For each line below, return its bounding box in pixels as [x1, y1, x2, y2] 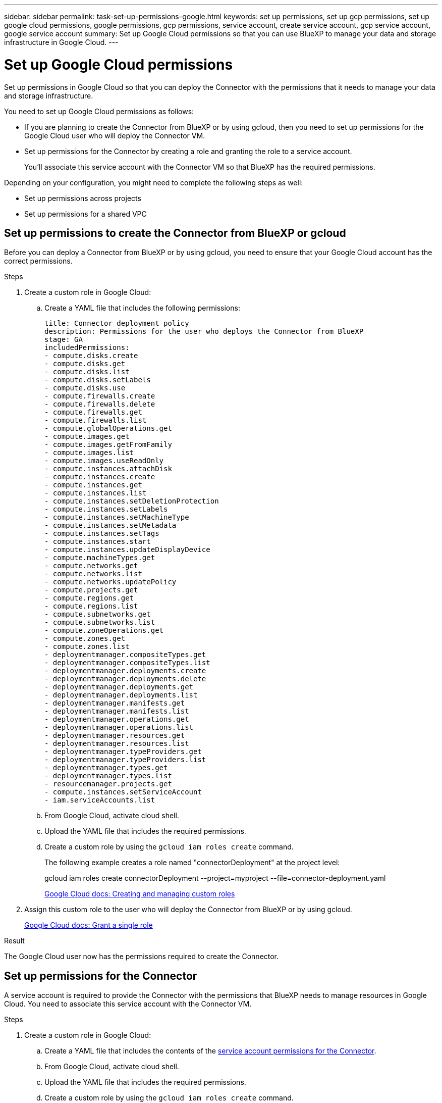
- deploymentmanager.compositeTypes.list [44, 659, 210, 667]
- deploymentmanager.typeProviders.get [44, 747, 202, 756]
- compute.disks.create [44, 352, 138, 360]
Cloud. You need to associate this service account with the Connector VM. [4, 999, 252, 1009]
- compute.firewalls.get [44, 408, 142, 417]
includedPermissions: [44, 343, 130, 352]
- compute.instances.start [44, 537, 151, 546]
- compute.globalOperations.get [44, 424, 172, 433]
